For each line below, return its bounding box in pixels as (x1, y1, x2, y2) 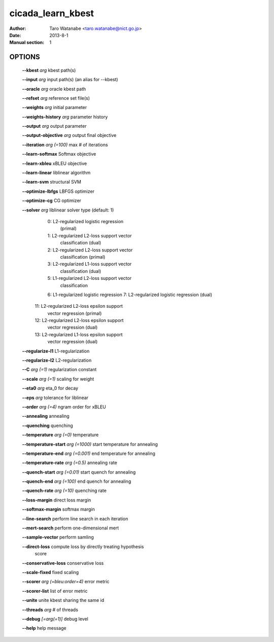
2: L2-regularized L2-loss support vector (47, 246, 133, 253)
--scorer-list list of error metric (22, 588, 88, 594)
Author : (9, 25, 26, 31)
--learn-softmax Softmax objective (22, 151, 96, 157)
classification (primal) (60, 254, 106, 260)
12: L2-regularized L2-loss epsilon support (35, 317, 124, 324)
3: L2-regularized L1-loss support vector (47, 261, 132, 267)
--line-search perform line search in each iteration (22, 515, 128, 522)
